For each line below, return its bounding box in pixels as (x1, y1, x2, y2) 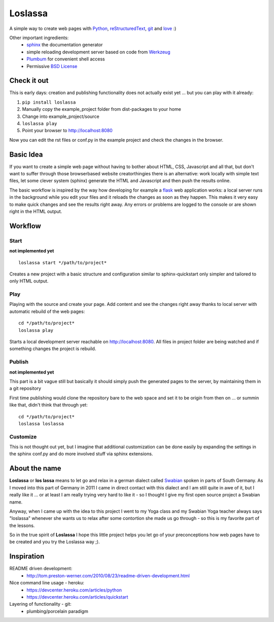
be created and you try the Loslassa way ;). (9, 539, 100, 545)
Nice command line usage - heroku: (9, 580, 85, 586)
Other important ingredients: (9, 35, 69, 41)
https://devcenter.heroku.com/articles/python (26, 587, 122, 593)
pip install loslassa (22, 99, 76, 105)
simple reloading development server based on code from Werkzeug (26, 49, 170, 55)
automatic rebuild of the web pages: (9, 308, 85, 315)
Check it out (9, 76, 49, 85)
